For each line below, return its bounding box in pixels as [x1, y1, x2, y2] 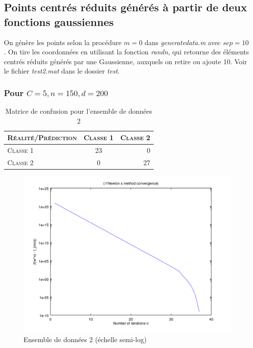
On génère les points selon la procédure [4, 37, 122, 47]
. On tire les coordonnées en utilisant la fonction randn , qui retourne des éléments [4, 47, 249, 57]
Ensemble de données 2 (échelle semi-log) [23, 334, 147, 344]
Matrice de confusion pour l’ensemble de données [5, 106, 152, 116]
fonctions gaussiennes [4, 14, 114, 29]
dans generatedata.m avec [144, 37, 221, 47]
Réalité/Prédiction [7, 132, 77, 143]
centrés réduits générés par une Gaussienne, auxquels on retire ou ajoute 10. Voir [4, 56, 247, 66]
